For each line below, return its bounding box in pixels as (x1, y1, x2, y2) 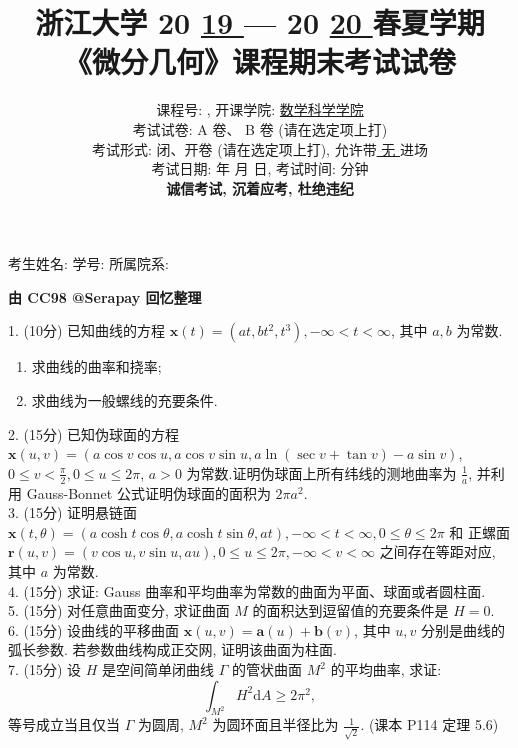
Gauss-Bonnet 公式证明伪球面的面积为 (26, 482, 271, 503)
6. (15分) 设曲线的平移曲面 (8, 619, 180, 640)
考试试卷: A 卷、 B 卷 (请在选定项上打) (132, 118, 388, 139)
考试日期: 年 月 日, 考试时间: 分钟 (151, 158, 369, 179)
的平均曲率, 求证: (330, 659, 442, 680)
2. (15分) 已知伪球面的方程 (8, 423, 180, 444)
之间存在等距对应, (379, 541, 496, 562)
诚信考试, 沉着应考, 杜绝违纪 (166, 177, 354, 198)
